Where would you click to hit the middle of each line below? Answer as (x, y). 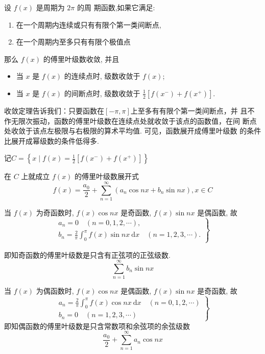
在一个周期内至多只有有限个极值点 (73, 42)
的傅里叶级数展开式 (107, 176)
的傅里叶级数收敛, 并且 (81, 59)
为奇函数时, (55, 213)
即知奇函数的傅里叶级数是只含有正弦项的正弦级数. (87, 255)
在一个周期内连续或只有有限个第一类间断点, (89, 24)
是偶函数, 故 (217, 213)
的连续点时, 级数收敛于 (102, 76)
